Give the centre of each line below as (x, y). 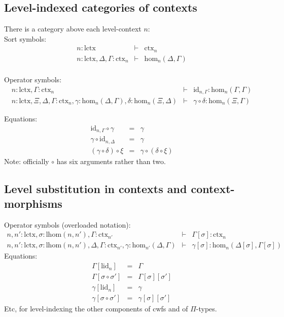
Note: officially (27, 161)
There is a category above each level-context (73, 29)
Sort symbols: (25, 38)
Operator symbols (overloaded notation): (67, 224)
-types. (206, 309)
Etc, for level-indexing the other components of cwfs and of (96, 309)
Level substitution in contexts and (96, 188)
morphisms (33, 203)
